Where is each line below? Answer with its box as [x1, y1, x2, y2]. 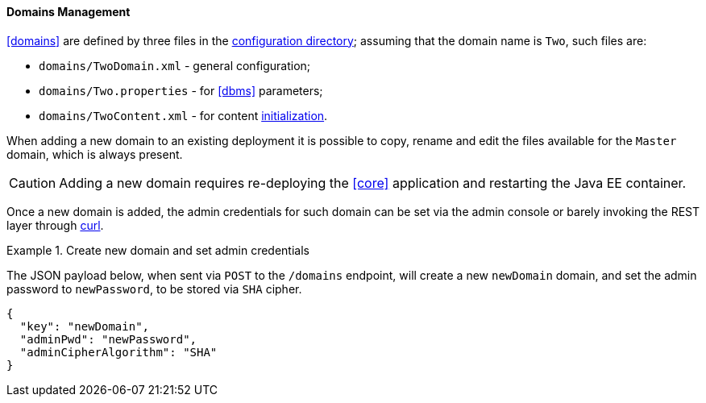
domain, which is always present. [6, 147, 183, 161]
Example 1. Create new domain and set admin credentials [6, 243, 309, 257]
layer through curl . [6, 218, 104, 232]
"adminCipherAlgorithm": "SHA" [19, 345, 218, 359]
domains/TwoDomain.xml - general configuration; [39, 58, 311, 73]
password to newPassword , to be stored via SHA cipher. [6, 281, 302, 296]
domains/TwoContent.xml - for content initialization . [39, 108, 328, 123]
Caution [9, 174, 56, 191]
